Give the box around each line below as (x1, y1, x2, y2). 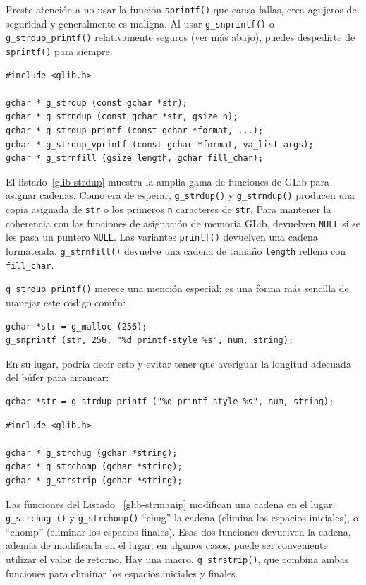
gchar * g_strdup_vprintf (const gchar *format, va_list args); (6, 139, 314, 150)
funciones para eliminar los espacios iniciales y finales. (6, 565, 238, 580)
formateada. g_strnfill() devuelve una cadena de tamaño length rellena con (6, 243, 346, 258)
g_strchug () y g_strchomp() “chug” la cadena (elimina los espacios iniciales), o (6, 510, 358, 525)
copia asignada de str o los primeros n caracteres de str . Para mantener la (6, 202, 331, 217)
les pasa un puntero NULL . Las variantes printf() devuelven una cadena (6, 229, 318, 244)
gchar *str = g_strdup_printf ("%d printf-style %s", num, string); (6, 396, 334, 406)
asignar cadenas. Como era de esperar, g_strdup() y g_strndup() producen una (6, 188, 355, 203)
